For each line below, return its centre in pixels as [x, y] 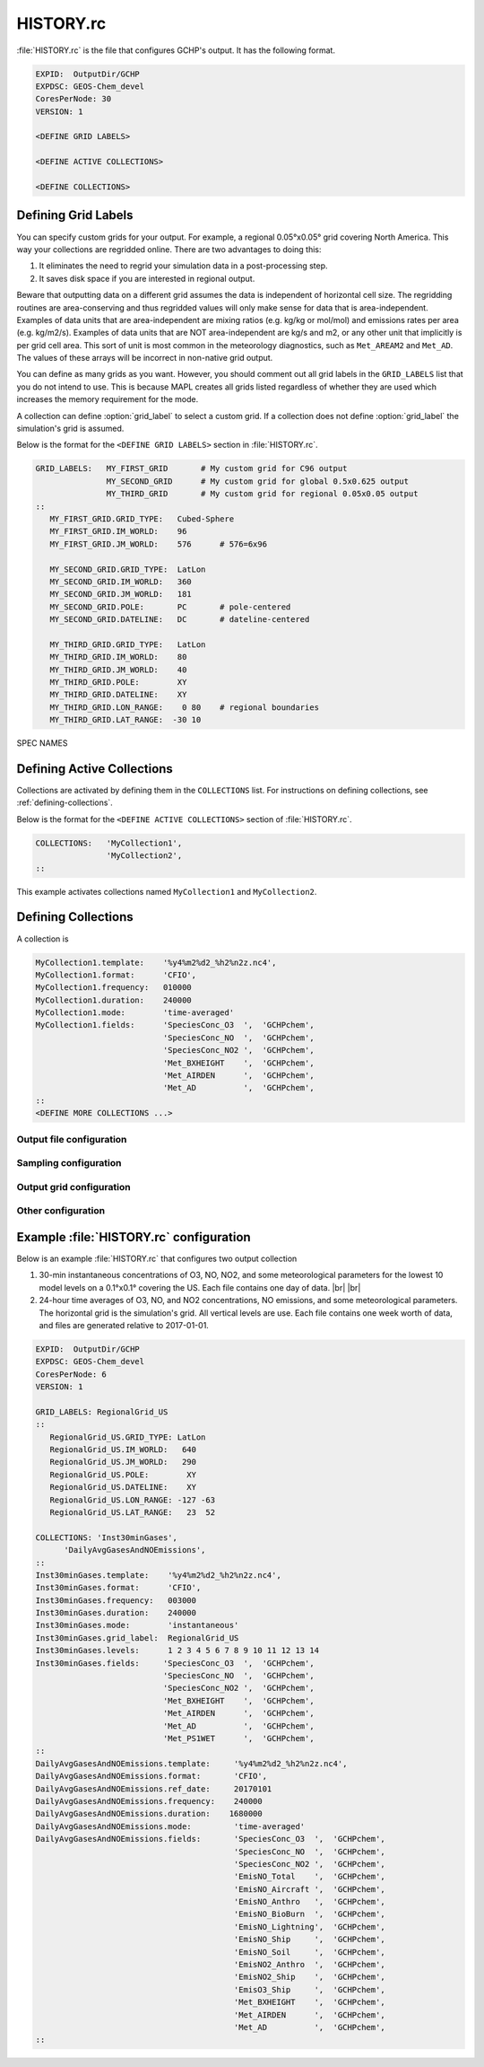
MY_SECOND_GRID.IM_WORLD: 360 [121, 582]
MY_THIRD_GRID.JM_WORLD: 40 [118, 670]
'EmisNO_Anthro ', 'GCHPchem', [309, 1902]
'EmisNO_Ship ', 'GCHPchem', [309, 1940]
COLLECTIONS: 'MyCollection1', [109, 843]
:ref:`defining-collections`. [65, 802]
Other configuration [61, 1211]
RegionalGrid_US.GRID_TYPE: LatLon [128, 1437]
